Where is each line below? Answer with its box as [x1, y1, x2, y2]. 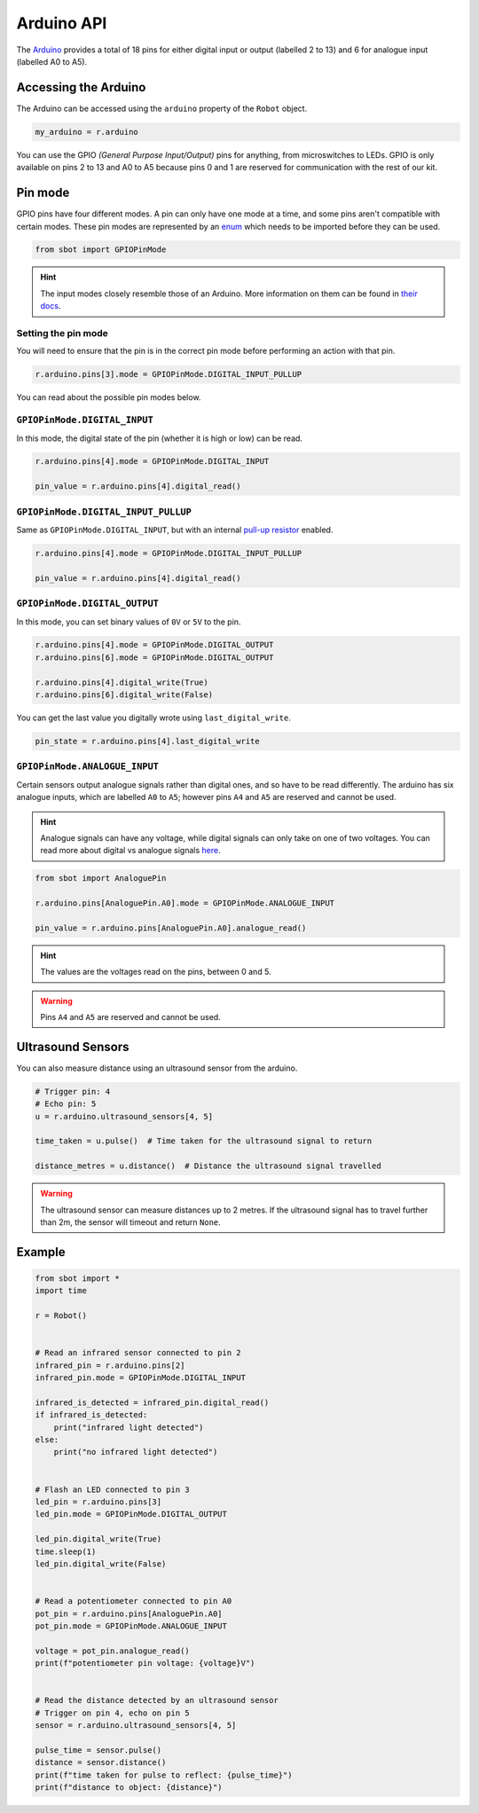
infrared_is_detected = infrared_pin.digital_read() [35, 1397, 270, 1408]
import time [35, 1286, 88, 1296]
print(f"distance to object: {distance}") [35, 1783, 223, 1793]
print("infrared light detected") [53, 1422, 204, 1432]
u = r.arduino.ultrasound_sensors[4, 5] [35, 1111, 213, 1121]
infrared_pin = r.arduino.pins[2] [35, 1360, 185, 1370]
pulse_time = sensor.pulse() [35, 1745, 162, 1755]
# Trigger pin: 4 [35, 1087, 111, 1096]
